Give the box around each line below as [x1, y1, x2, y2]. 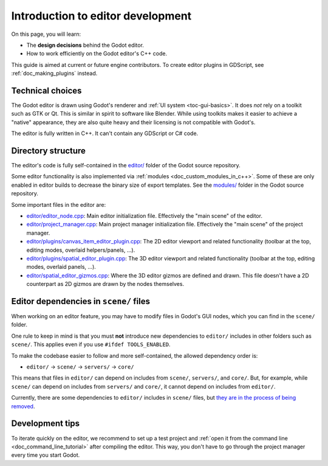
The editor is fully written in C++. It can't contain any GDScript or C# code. [11, 130, 199, 137]
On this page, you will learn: [11, 30, 81, 38]
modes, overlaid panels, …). [26, 263, 97, 271]
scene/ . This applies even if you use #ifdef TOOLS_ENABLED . [11, 341, 171, 348]
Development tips [11, 419, 80, 429]
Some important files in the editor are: [11, 201, 106, 208]
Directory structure [11, 146, 86, 156]
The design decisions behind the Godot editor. [26, 41, 144, 49]
